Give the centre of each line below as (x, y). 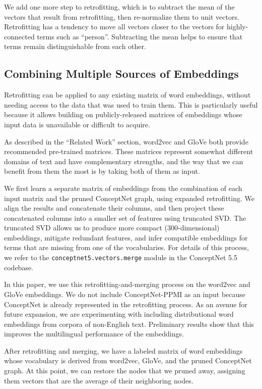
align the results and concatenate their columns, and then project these (114, 208)
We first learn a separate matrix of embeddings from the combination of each (123, 188)
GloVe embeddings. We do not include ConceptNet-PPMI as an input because (125, 294)
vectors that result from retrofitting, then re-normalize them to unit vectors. (122, 16)
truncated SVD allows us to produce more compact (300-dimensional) (112, 228)
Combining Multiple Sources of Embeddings (121, 74)
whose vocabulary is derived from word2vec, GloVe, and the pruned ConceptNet (128, 360)
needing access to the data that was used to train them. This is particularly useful (131, 104)
